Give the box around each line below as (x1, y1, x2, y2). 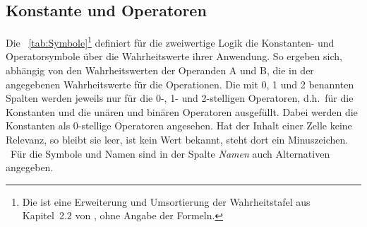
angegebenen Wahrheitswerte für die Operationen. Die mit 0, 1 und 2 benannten (6, 76, 354, 91)
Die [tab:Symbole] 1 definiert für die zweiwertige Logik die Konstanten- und (6, 33, 335, 50)
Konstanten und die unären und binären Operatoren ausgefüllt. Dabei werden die (6, 104, 358, 119)
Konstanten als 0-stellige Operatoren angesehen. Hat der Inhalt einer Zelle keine (6, 118, 352, 133)
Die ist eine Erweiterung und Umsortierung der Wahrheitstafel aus (22, 194, 311, 209)
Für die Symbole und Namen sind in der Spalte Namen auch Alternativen (10, 146, 330, 161)
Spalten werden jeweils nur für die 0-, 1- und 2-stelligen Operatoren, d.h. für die (6, 91, 354, 105)
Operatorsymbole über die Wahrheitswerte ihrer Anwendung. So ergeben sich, (6, 49, 342, 64)
